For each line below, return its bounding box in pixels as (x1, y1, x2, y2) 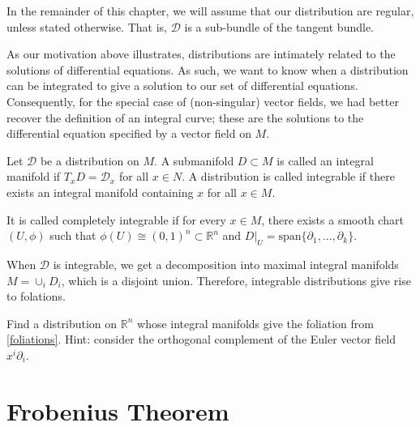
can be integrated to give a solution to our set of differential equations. (6, 77, 358, 94)
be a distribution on (40, 152, 139, 169)
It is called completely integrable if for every (6, 211, 226, 228)
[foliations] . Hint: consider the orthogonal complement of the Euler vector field (6, 331, 396, 348)
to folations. (6, 288, 66, 305)
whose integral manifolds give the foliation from (137, 314, 374, 331)
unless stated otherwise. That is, (6, 18, 167, 35)
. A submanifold (154, 152, 234, 169)
